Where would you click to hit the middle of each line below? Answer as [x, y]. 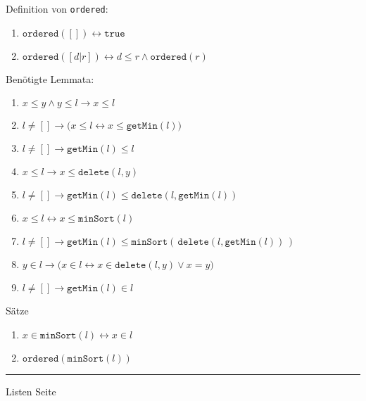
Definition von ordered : [57, 8]
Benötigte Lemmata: [50, 78]
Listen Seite [31, 391]
